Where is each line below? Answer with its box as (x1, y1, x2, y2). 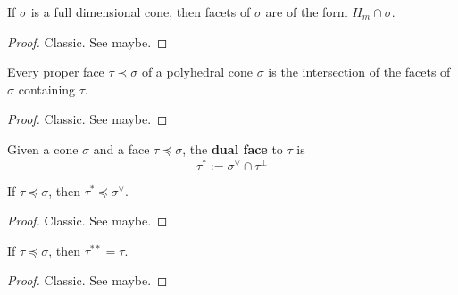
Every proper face (7, 62, 104, 81)
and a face (93, 139, 150, 158)
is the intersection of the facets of (268, 62, 451, 81)
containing (18, 79, 76, 98)
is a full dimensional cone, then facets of (30, 3, 251, 20)
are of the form (265, 3, 348, 20)
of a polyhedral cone (141, 62, 254, 81)
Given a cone (7, 139, 79, 158)
